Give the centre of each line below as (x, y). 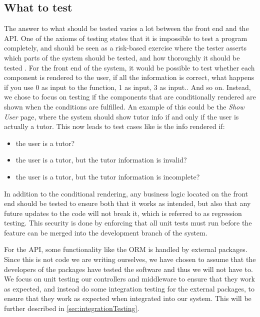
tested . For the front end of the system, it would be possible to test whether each (129, 67)
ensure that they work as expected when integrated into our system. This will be (128, 298)
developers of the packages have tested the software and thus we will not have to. (128, 269)
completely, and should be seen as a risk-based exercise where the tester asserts (125, 48)
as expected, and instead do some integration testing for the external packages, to (129, 288)
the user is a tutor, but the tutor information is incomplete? (108, 176)
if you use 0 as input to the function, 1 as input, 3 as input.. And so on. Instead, (127, 87)
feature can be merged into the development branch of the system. (106, 232)
